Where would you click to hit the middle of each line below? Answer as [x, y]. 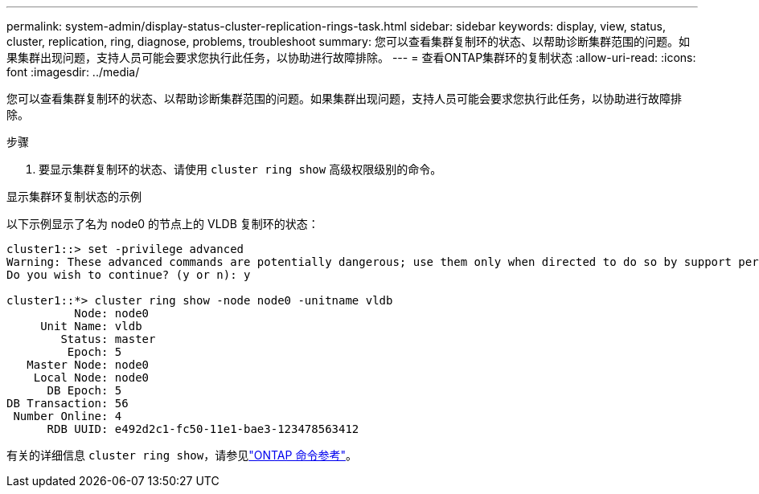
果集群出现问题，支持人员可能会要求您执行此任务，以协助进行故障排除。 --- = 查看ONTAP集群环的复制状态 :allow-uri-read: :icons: [351, 57]
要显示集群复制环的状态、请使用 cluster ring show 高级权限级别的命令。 [240, 169]
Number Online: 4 [68, 416]
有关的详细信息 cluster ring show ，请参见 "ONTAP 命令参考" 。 [182, 455]
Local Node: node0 [91, 378]
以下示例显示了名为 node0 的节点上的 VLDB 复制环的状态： [163, 224]
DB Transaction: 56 [68, 403]
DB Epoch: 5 [84, 390]
